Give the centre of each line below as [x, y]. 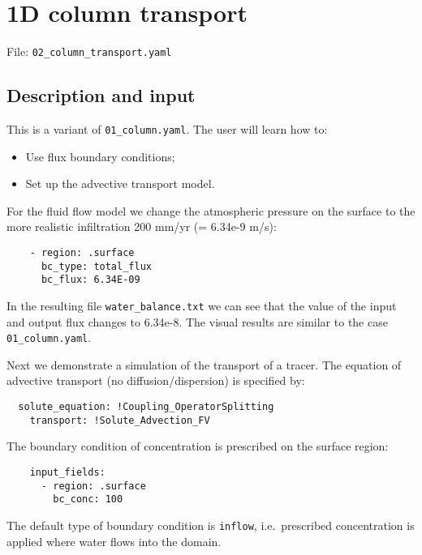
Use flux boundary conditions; [100, 156]
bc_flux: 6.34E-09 [90, 280]
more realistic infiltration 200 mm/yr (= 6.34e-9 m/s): [142, 226]
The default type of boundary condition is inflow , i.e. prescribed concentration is [211, 525]
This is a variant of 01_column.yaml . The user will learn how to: [167, 128]
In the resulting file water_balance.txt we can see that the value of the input [202, 305]
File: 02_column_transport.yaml [89, 51]
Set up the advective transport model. [120, 184]
